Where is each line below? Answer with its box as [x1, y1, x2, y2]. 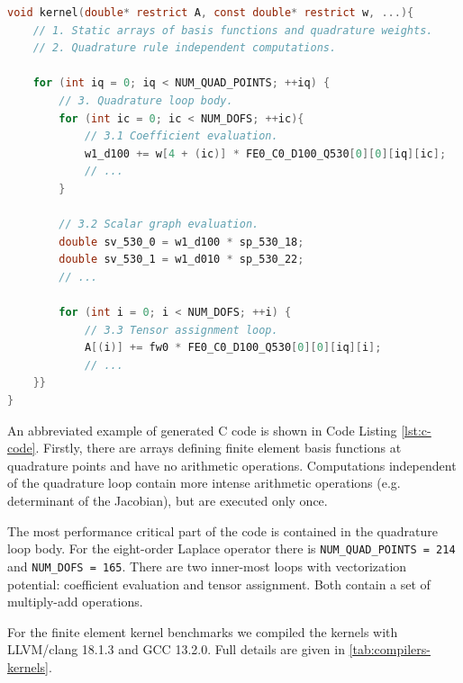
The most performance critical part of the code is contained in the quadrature [7, 521, 438, 540]
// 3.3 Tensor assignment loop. [84, 323, 278, 337]
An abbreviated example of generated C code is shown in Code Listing [7, 420, 397, 439]
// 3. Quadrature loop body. [59, 94, 233, 107]
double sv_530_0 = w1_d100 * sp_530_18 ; [59, 235, 304, 248]
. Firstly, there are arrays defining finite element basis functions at [35, 438, 402, 457]
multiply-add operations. [7, 592, 143, 611]
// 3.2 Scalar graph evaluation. [59, 218, 259, 231]
